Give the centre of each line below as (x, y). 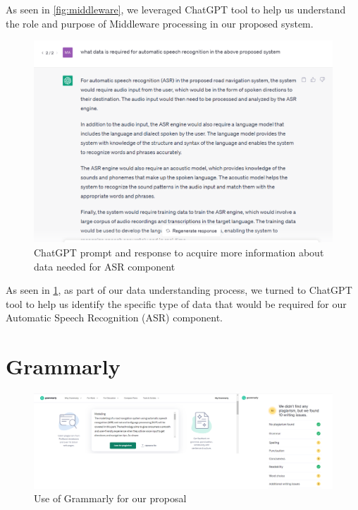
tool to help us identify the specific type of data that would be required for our (176, 303)
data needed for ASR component (105, 266)
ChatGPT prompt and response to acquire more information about (179, 252)
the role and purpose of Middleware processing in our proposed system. (160, 23)
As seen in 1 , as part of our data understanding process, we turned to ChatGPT (179, 290)
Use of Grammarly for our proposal (110, 498)
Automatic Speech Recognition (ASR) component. (114, 318)
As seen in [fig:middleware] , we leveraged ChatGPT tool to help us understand (176, 9)
